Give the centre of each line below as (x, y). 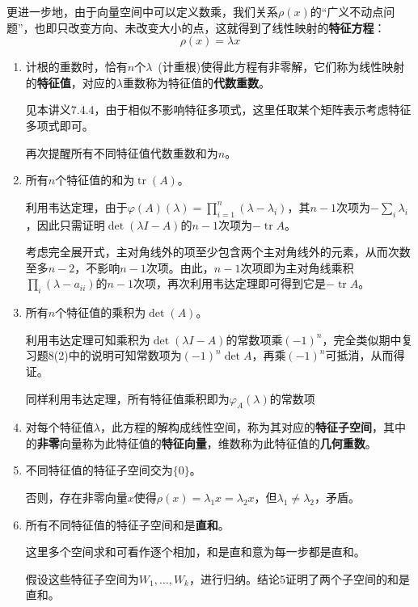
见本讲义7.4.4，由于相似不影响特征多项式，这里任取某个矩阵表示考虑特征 (218, 110)
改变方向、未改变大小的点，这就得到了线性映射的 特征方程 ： (227, 27)
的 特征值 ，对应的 (71, 82)
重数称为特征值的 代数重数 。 (196, 82)
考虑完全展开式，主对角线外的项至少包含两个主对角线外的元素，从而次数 (218, 252)
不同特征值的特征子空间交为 (99, 470)
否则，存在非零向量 (76, 497)
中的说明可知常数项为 (125, 355)
